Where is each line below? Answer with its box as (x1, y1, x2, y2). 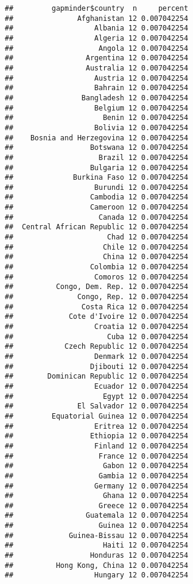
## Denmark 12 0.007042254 (5, 352, 188, 361)
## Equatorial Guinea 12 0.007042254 (5, 411, 188, 420)
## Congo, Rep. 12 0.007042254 (5, 293, 188, 302)
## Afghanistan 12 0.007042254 (5, 14, 188, 23)
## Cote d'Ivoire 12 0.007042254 (5, 312, 188, 321)
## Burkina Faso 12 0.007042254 (5, 173, 188, 182)
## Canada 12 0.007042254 (5, 213, 188, 222)
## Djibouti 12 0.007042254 (5, 362, 188, 371)
